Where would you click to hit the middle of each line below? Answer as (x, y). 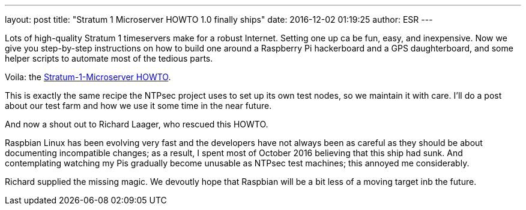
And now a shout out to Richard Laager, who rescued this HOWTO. (137, 124)
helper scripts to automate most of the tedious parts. (109, 58)
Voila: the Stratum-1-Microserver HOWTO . (88, 77)
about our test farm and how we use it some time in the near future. (138, 106)
